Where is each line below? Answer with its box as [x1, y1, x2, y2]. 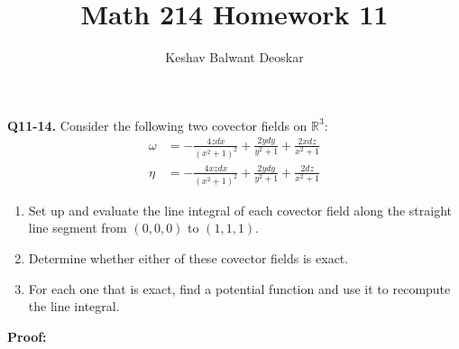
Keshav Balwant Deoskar [165, 48, 304, 67]
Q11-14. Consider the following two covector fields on [7, 115, 308, 134]
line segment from [28, 218, 127, 237]
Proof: [7, 326, 47, 345]
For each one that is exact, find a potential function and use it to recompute [28, 279, 451, 298]
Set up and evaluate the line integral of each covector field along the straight [28, 200, 452, 219]
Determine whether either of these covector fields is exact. [28, 248, 349, 267]
